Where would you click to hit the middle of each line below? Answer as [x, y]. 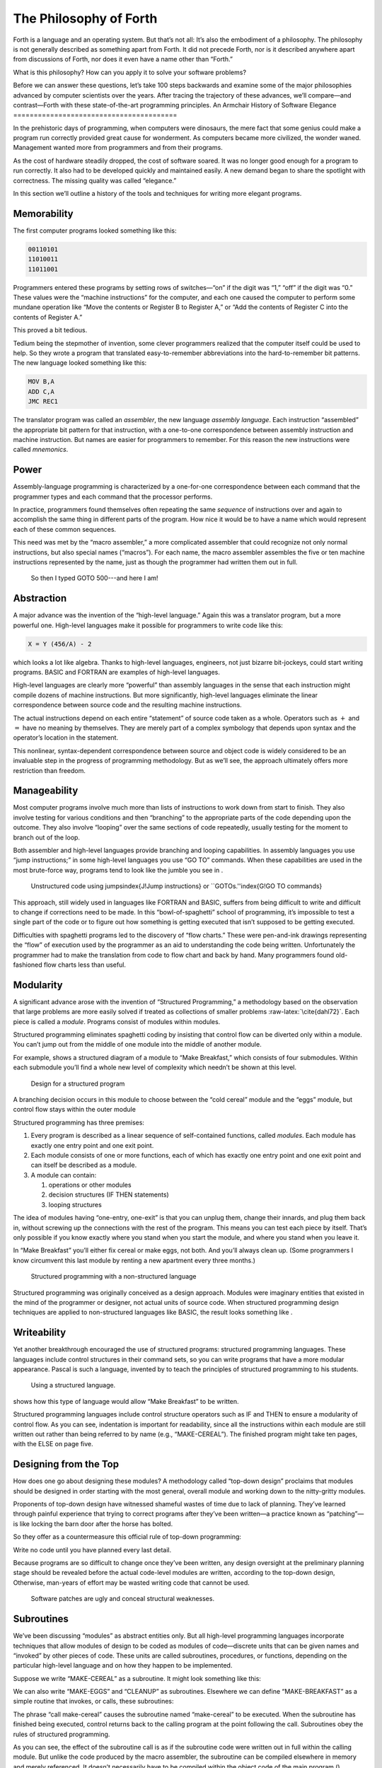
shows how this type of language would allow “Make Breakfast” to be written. [126, 1401]
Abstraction [40, 599]
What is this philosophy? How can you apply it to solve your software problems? [130, 72]
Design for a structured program [78, 1083]
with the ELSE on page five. [53, 1444]
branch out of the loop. [47, 837]
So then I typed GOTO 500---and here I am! [94, 578]
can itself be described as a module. [84, 1165]
